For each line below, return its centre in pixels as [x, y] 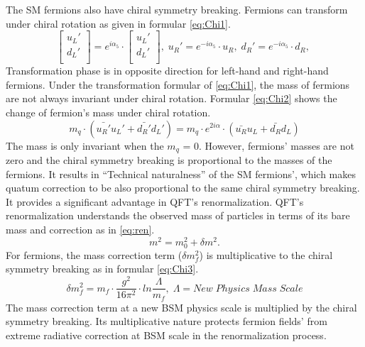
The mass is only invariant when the [85, 145]
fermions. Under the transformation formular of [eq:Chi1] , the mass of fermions [178, 84]
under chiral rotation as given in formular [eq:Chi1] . [118, 23]
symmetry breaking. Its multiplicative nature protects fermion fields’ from [167, 321]
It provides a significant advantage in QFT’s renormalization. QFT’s [155, 201]
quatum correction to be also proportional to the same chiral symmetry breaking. [183, 188]
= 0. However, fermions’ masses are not [268, 145]
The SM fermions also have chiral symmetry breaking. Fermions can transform [177, 9]
